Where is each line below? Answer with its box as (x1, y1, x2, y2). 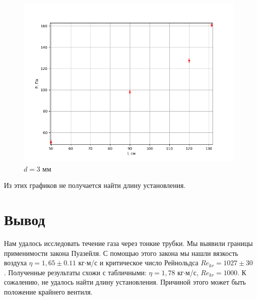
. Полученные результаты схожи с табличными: (4, 267, 147, 277)
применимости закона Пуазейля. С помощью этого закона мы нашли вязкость (4, 247, 238, 258)
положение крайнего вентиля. (4, 286, 93, 297)
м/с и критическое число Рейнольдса (86, 257, 199, 268)
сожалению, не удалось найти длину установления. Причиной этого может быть (4, 277, 246, 287)
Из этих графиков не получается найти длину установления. (4, 180, 186, 190)
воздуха (4, 257, 27, 268)
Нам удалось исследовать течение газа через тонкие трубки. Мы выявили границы (4, 238, 253, 248)
